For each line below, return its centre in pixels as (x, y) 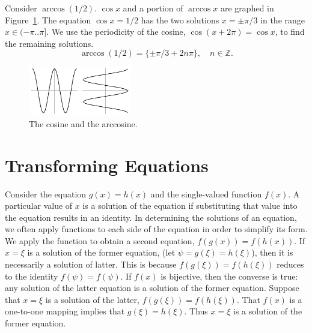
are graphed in (247, 8)
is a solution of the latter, (92, 299)
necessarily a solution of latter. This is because (91, 264)
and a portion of (153, 8)
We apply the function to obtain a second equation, (100, 240)
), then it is (272, 252)
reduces (290, 264)
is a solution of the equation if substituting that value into (190, 205)
